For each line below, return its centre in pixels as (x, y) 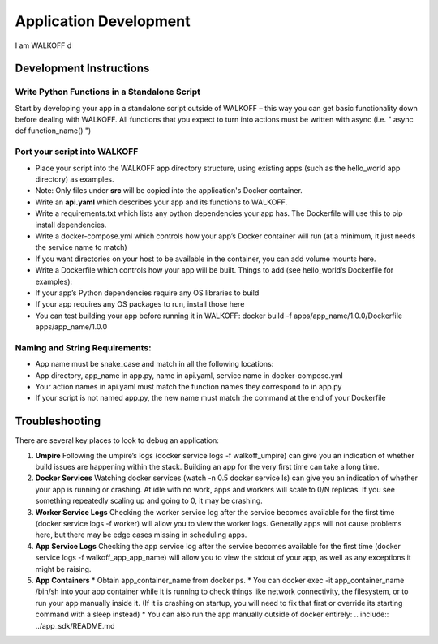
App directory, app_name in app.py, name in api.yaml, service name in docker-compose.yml (189, 375)
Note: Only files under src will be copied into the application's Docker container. (169, 191)
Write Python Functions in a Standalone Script (108, 92)
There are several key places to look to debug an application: (117, 440)
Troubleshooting (58, 421)
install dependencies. (71, 225)
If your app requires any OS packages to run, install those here (140, 304)
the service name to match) (81, 247)
